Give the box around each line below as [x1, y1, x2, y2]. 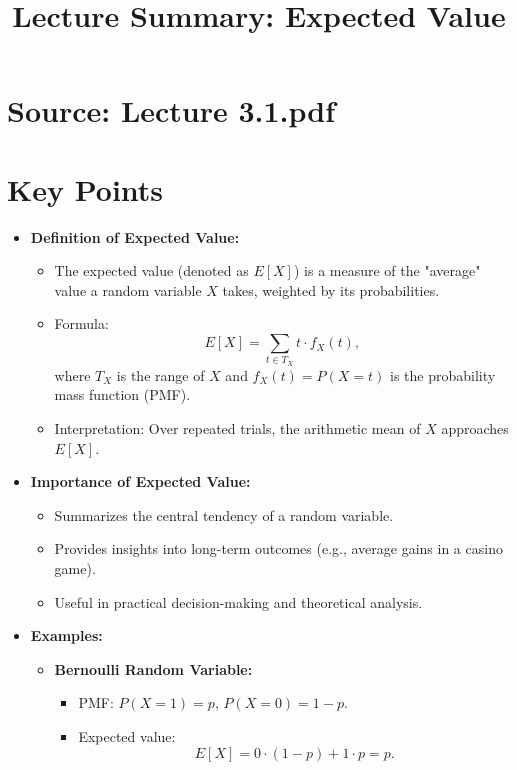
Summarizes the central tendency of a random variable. [54, 504, 394, 525]
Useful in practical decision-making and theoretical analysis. [54, 591, 423, 612]
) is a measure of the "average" [293, 260, 481, 281]
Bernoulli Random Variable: [54, 658, 253, 679]
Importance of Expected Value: [30, 471, 251, 492]
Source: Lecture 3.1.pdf [7, 90, 336, 131]
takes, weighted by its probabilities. [222, 279, 440, 300]
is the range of [116, 364, 205, 385]
